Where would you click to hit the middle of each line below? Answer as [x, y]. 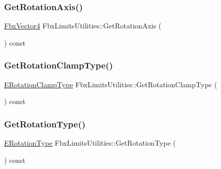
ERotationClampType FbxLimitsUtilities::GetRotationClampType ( [111, 84]
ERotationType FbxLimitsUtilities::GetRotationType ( [90, 143]
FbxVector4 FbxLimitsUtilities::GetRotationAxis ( [83, 26]
